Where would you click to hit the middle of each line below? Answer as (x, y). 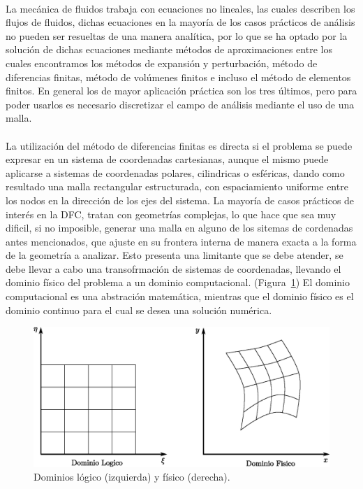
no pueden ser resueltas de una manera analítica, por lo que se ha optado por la (177, 35)
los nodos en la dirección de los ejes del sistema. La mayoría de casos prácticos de (180, 200)
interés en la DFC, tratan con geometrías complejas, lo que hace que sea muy (171, 214)
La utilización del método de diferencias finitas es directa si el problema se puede (179, 145)
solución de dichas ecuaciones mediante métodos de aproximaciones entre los (169, 49)
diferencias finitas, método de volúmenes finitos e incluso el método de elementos (178, 77)
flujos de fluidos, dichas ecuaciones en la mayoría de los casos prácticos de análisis (180, 22)
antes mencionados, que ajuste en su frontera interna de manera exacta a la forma (181, 241)
